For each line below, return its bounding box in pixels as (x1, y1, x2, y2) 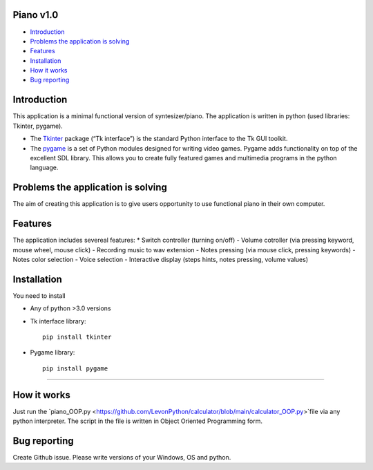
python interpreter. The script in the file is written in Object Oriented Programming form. (12, 417, 262, 425)
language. (30, 163, 59, 172)
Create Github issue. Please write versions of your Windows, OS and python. (12, 453, 231, 461)
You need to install (12, 291, 66, 300)
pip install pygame (42, 364, 108, 373)
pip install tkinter (42, 333, 112, 341)
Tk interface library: (30, 317, 86, 325)
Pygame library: (30, 348, 75, 357)
